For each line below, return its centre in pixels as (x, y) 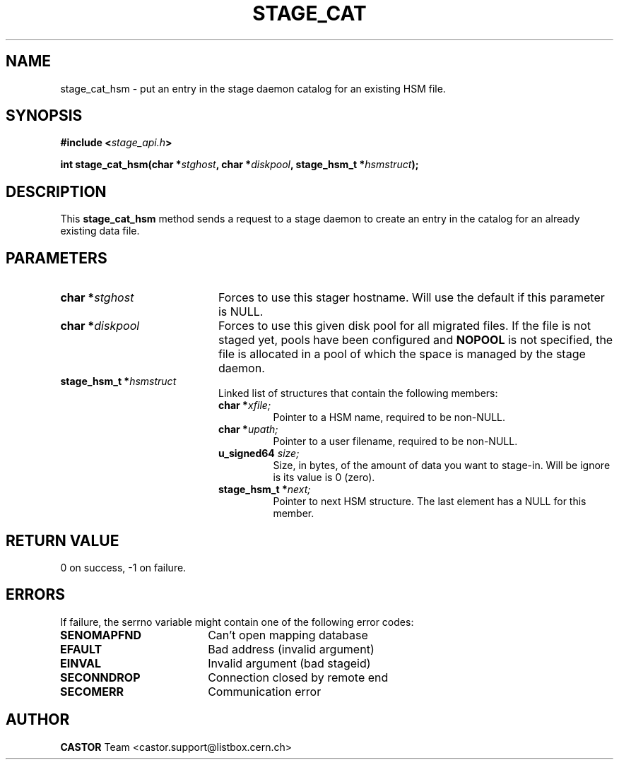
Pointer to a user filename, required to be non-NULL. (395, 441)
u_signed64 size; (259, 453)
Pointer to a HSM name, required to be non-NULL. (389, 417)
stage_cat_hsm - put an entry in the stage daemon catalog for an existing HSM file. (253, 88)
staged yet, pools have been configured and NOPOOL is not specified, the (415, 340)
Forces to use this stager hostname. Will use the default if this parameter (411, 298)
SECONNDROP (100, 677)
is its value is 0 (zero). (324, 478)
